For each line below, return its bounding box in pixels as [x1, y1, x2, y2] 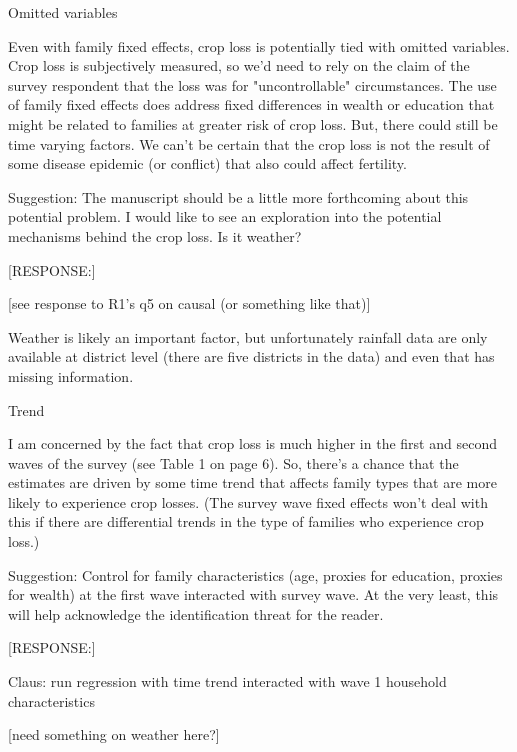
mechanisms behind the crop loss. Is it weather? [8, 225, 302, 246]
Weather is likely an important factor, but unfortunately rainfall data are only [8, 326, 488, 347]
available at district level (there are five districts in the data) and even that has [8, 346, 495, 367]
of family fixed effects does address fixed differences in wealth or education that [8, 94, 495, 115]
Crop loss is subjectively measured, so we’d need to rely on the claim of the [8, 55, 470, 76]
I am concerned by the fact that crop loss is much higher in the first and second [8, 433, 497, 454]
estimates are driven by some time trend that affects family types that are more [8, 472, 497, 493]
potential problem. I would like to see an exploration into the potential [8, 206, 442, 227]
